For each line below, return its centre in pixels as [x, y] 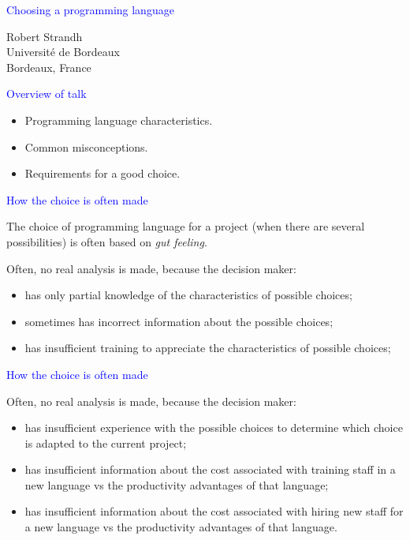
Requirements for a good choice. [102, 173]
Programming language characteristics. [119, 120]
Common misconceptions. [86, 146]
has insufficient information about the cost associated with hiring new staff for [214, 511]
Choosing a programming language [90, 9]
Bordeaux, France [49, 67]
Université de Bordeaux [63, 52]
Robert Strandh [45, 36]
